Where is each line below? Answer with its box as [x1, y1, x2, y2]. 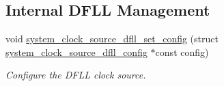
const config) [155, 44, 209, 59]
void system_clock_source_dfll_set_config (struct [5, 31, 219, 46]
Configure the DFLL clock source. [5, 68, 146, 82]
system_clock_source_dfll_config [5, 44, 148, 59]
